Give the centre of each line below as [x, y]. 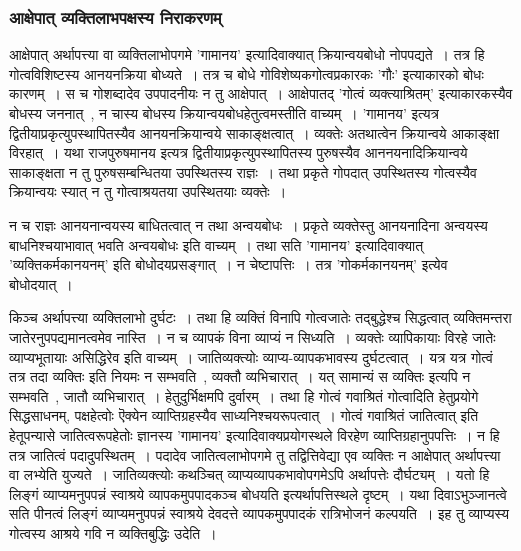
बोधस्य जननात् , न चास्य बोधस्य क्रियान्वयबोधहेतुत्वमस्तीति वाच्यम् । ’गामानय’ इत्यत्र [224, 113]
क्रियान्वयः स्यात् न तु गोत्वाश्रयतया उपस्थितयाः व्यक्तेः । [148, 191]
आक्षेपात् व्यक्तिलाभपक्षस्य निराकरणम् [115, 16]
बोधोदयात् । [41, 283]
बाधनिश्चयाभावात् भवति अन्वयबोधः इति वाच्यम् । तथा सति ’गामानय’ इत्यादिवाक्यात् [216, 244]
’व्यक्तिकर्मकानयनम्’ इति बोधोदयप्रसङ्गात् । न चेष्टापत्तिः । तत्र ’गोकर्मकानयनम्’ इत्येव [228, 264]
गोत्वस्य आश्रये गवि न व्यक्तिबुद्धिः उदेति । [113, 532]
